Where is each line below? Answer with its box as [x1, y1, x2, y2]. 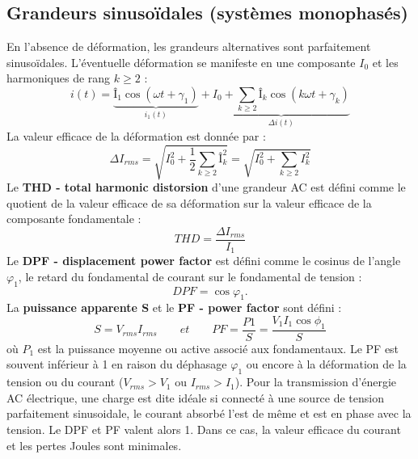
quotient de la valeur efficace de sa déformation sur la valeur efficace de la [6, 194, 372, 211]
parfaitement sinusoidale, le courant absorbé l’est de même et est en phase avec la [6, 405, 412, 422]
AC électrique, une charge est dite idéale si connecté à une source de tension [6, 389, 385, 406]
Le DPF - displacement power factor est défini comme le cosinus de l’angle [6, 252, 401, 269]
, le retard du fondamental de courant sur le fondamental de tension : [18, 267, 362, 284]
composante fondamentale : [6, 210, 141, 227]
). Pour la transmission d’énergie [234, 373, 397, 390]
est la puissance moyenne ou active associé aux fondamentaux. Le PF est [37, 339, 399, 356]
